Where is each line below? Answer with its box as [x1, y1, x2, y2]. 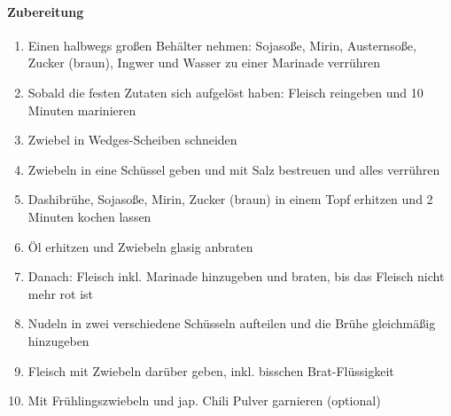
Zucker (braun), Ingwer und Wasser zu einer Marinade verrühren [27, 53, 381, 72]
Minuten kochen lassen [27, 207, 152, 225]
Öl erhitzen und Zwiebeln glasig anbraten [27, 237, 253, 255]
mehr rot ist [27, 284, 94, 302]
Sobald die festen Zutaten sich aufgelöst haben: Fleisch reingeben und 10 [27, 82, 424, 101]
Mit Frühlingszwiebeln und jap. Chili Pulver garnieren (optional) [27, 391, 381, 410]
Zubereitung [7, 2, 84, 20]
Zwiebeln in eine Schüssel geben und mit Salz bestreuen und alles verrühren [27, 160, 440, 178]
